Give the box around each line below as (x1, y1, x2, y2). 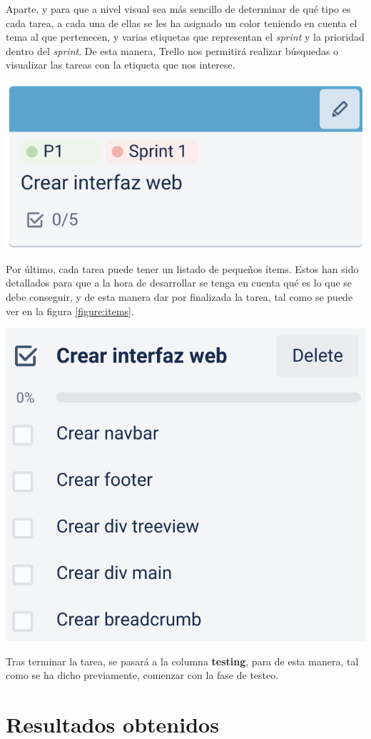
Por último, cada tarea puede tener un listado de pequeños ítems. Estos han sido (6, 261, 359, 276)
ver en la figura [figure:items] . (6, 303, 134, 318)
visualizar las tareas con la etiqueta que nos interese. (6, 57, 235, 72)
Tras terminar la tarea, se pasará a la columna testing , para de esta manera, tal (6, 653, 359, 668)
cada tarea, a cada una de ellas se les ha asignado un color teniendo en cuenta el (6, 15, 357, 30)
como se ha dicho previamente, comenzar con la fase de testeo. (6, 668, 279, 683)
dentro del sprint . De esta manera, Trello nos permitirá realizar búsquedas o (6, 43, 339, 58)
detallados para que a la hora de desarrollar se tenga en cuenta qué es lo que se (6, 275, 352, 290)
